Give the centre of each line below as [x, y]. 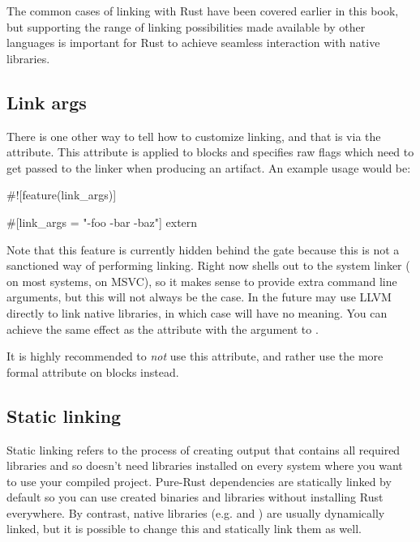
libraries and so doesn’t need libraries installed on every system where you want [205, 465]
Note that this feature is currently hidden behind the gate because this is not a [203, 249]
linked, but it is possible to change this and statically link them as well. [184, 529]
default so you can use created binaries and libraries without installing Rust [195, 497]
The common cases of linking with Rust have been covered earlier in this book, [203, 11]
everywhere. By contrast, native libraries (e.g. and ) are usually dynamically [196, 512]
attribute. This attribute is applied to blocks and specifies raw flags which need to [210, 152]
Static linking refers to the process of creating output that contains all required [204, 449]
